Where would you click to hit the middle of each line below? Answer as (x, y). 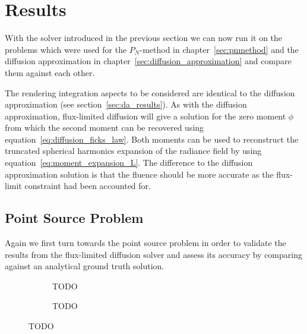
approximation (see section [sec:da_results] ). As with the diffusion (126, 104)
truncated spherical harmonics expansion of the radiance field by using (133, 151)
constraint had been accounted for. (88, 186)
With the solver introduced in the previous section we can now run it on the (144, 38)
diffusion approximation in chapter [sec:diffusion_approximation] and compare (148, 61)
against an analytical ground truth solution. (85, 266)
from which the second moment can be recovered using (105, 127)
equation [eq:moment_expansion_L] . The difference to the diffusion (129, 163)
